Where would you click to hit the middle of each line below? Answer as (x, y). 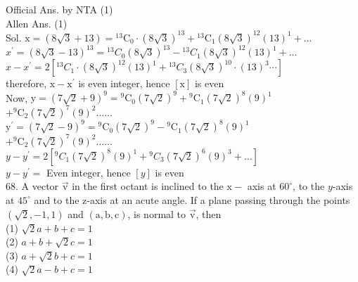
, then (209, 213)
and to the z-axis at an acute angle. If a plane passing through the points (192, 199)
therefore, (26, 83)
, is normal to (157, 213)
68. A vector (32, 186)
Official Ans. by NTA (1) (59, 9)
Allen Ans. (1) (37, 23)
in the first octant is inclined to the (148, 186)
